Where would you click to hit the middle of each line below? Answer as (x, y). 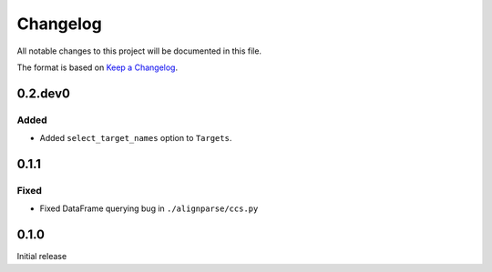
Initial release (42, 257)
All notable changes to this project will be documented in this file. (139, 51)
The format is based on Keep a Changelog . (97, 67)
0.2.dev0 (43, 93)
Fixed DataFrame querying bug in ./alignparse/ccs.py (149, 208)
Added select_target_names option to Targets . (136, 138)
